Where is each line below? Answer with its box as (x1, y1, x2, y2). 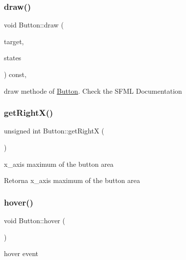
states (4, 52, 22, 63)
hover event (4, 248, 39, 259)
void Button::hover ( (4, 215, 65, 225)
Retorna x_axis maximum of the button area (4, 175, 140, 185)
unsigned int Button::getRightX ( (4, 126, 105, 136)
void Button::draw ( (4, 20, 64, 30)
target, (4, 36, 24, 46)
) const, (4, 69, 27, 79)
